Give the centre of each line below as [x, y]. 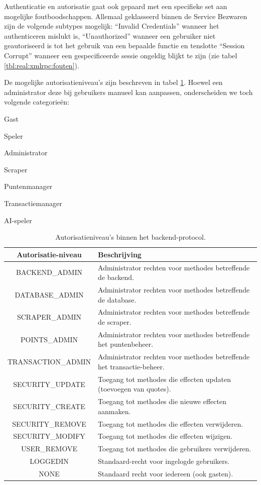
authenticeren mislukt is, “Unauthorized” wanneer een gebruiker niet [110, 35]
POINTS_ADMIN [49, 339]
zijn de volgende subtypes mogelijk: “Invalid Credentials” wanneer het [112, 26]
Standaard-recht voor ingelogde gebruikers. [164, 461]
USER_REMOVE [49, 449]
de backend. [116, 277]
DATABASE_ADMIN [49, 294]
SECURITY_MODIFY [49, 436]
